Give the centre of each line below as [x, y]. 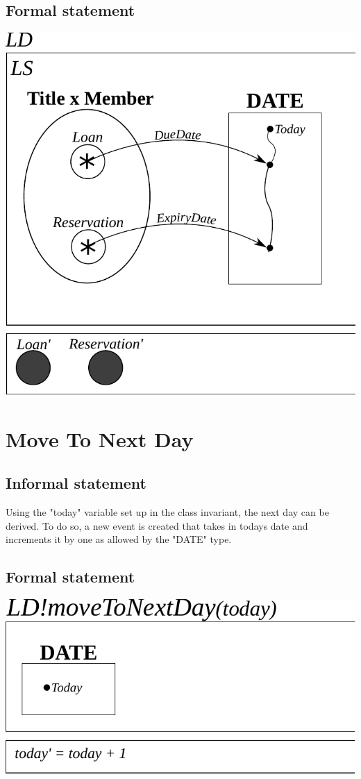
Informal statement [76, 483]
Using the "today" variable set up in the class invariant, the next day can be [167, 512]
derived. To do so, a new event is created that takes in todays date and [157, 525]
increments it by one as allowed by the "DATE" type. [119, 539]
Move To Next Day [100, 438]
